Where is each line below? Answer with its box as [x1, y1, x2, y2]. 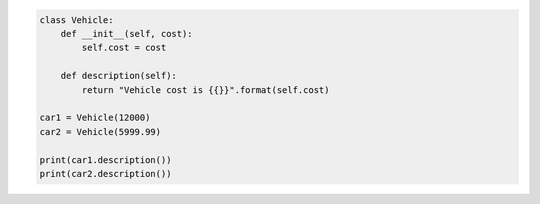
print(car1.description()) [39, 154, 172, 165]
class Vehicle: [39, 14, 114, 25]
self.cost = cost [81, 42, 167, 54]
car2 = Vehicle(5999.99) [39, 126, 162, 137]
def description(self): [60, 70, 177, 82]
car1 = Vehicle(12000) [39, 112, 151, 124]
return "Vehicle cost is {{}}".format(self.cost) [81, 84, 330, 95]
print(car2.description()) [39, 168, 172, 179]
